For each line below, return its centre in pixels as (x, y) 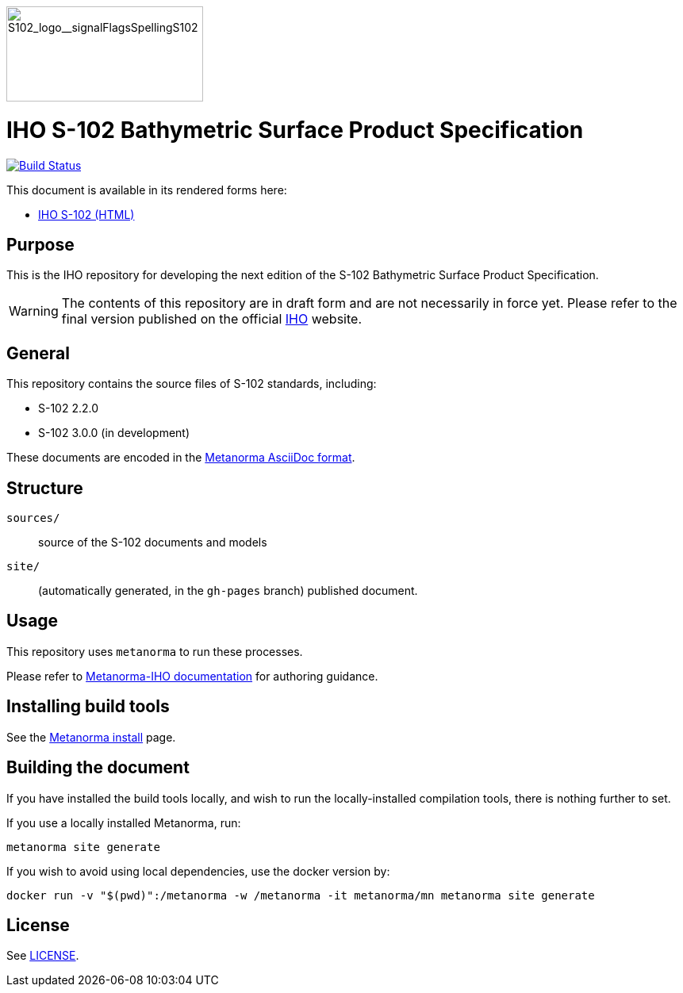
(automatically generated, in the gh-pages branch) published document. (228, 591)
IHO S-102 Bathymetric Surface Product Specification (295, 130)
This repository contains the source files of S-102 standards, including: (192, 384)
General (38, 353)
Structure (45, 488)
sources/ (33, 518)
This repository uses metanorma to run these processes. (155, 651)
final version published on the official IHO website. (211, 319)
